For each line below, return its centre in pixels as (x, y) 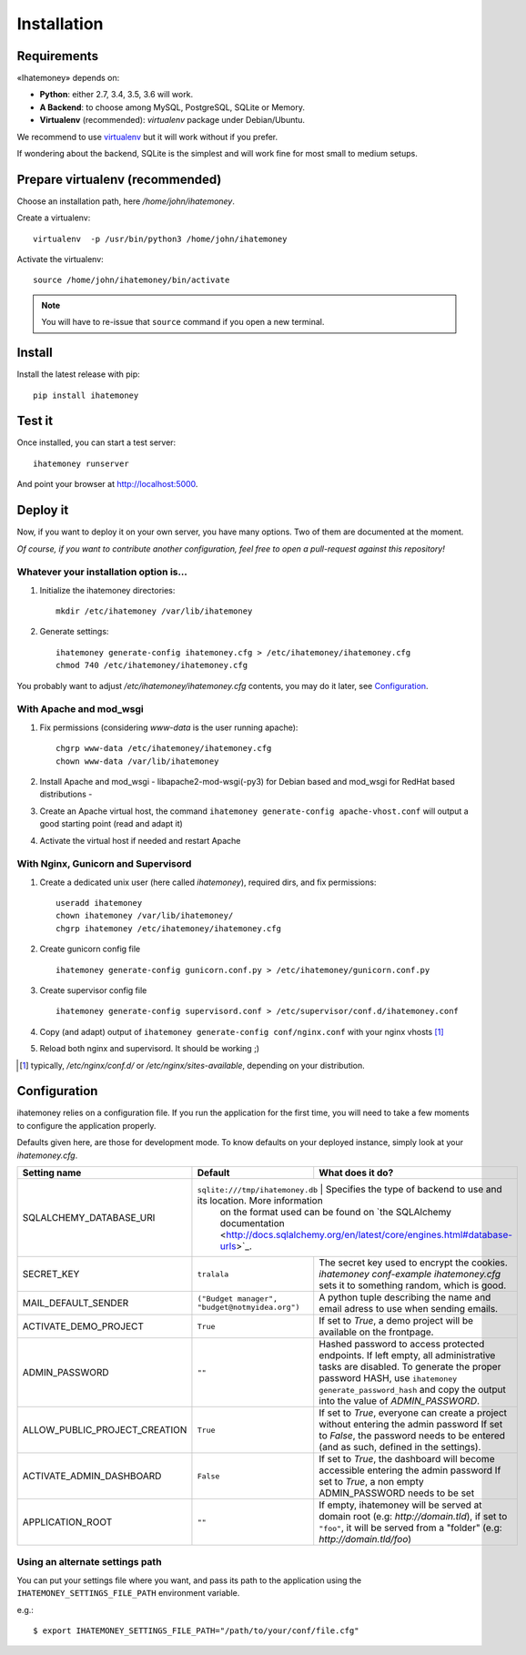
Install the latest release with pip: (78, 374)
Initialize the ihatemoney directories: (107, 590)
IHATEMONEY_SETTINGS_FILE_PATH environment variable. (128, 1593)
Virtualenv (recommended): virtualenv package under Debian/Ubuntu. (172, 120)
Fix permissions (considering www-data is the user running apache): (169, 727)
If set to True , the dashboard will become (407, 1459)
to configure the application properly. (86, 1125)
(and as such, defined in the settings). (400, 1447)
